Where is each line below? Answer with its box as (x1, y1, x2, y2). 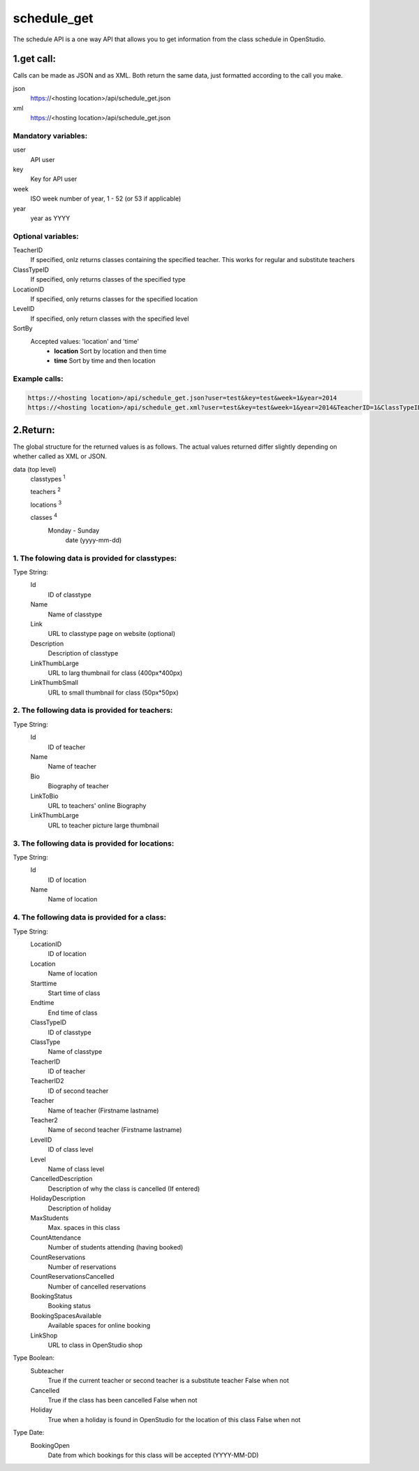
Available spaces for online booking (47, 1321, 151, 1330)
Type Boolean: (13, 1354, 55, 1362)
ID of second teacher (47, 1087, 109, 1095)
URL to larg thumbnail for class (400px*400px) (47, 668, 183, 677)
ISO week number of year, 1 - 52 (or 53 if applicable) (30, 194, 182, 203)
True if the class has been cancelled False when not (47, 1396, 198, 1404)
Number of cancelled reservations (47, 1282, 147, 1291)
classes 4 (30, 512, 58, 522)
